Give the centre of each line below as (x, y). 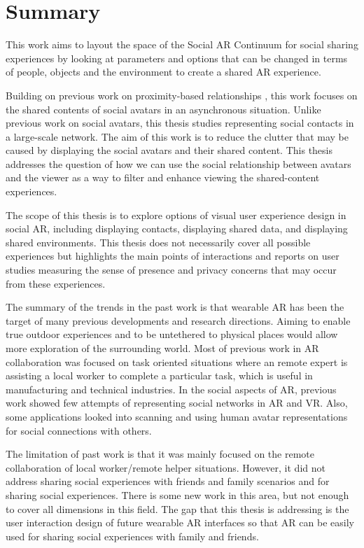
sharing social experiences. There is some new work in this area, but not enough (177, 494)
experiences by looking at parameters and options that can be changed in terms (177, 58)
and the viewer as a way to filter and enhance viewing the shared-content (163, 177)
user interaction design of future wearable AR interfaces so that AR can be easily (180, 522)
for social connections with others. (79, 430)
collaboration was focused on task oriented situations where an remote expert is (177, 361)
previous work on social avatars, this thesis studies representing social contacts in (180, 123)
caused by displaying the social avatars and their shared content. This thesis (169, 150)
